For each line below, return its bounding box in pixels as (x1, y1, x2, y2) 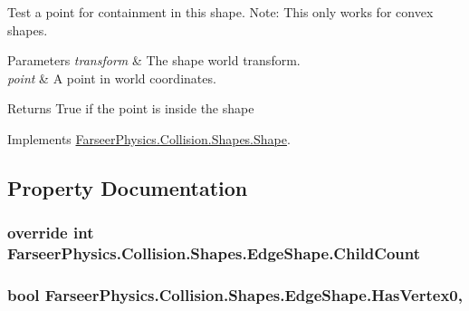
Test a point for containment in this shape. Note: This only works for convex (7, 3, 434, 21)
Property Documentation (7, 173, 248, 201)
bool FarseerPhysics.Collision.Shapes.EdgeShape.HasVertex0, (7, 284, 463, 306)
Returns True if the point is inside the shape (7, 99, 254, 118)
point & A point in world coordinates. (7, 68, 216, 87)
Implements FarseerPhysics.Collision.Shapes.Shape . (7, 129, 291, 148)
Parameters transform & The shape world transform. (7, 51, 301, 70)
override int (7, 221, 94, 244)
